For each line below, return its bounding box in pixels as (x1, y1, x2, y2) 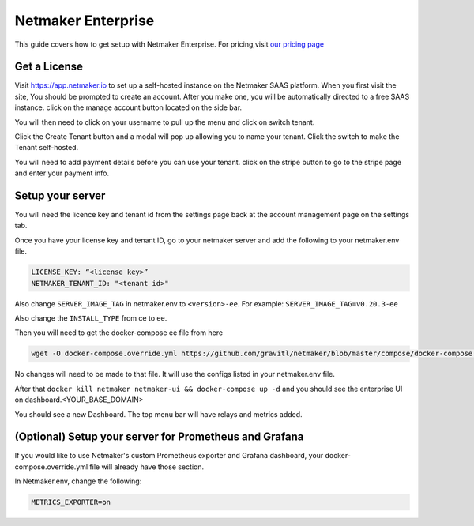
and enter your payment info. (14, 168, 110, 178)
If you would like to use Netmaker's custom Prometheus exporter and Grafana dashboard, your (14, 451, 324, 460)
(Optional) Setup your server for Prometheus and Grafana (14, 430, 304, 444)
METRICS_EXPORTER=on (31, 498, 111, 507)
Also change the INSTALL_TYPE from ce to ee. (14, 314, 167, 323)
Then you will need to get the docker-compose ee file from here (14, 328, 224, 337)
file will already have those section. (89, 462, 205, 472)
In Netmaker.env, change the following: (14, 476, 142, 486)
